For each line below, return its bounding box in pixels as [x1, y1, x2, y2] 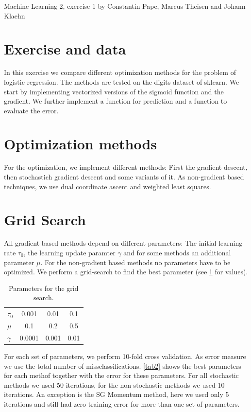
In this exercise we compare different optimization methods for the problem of [4, 67, 236, 77]
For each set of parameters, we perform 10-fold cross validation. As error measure [4, 351, 246, 361]
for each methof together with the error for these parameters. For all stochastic [4, 370, 239, 380]
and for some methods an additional [123, 247, 231, 257]
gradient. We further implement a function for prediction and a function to [4, 96, 227, 106]
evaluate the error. [4, 105, 59, 115]
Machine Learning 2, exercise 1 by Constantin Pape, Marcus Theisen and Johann [4, 1, 246, 11]
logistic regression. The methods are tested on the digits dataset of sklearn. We [4, 76, 239, 87]
